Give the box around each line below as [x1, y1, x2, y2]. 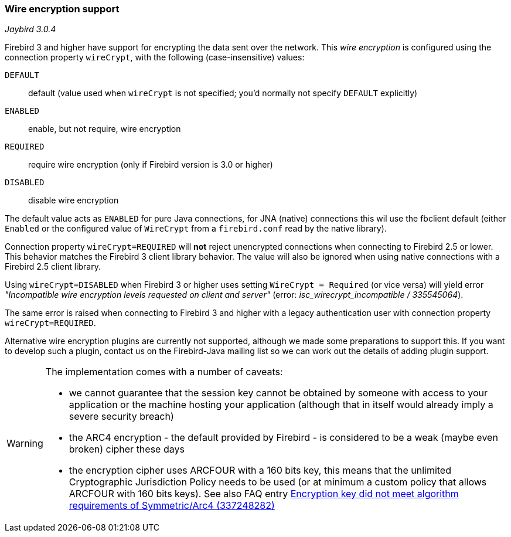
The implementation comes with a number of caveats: [45, 366, 283, 378]
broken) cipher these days [69, 443, 185, 456]
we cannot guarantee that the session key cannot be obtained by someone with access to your [69, 387, 488, 399]
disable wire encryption [28, 195, 119, 206]
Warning [6, 437, 43, 450]
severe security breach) [69, 410, 174, 423]
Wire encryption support [5, 3, 120, 15]
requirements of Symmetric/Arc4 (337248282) [69, 499, 275, 512]
